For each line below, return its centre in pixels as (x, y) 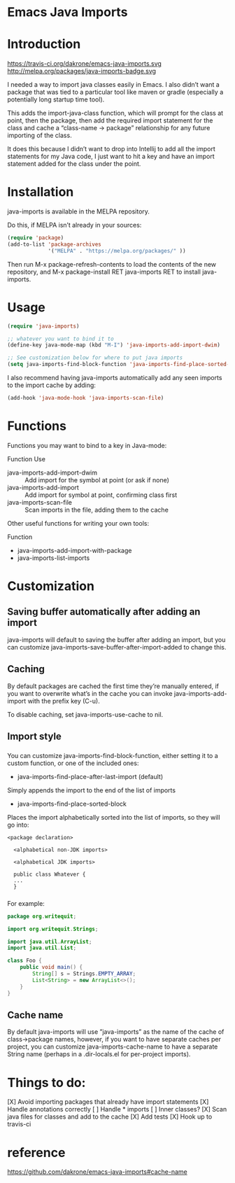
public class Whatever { (50, 874)
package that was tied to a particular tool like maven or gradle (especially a (115, 92)
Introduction (44, 44)
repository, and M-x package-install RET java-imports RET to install (104, 272)
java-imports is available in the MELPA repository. (79, 211)
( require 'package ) (36, 238)
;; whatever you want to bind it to (60, 339)
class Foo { (24, 961)
